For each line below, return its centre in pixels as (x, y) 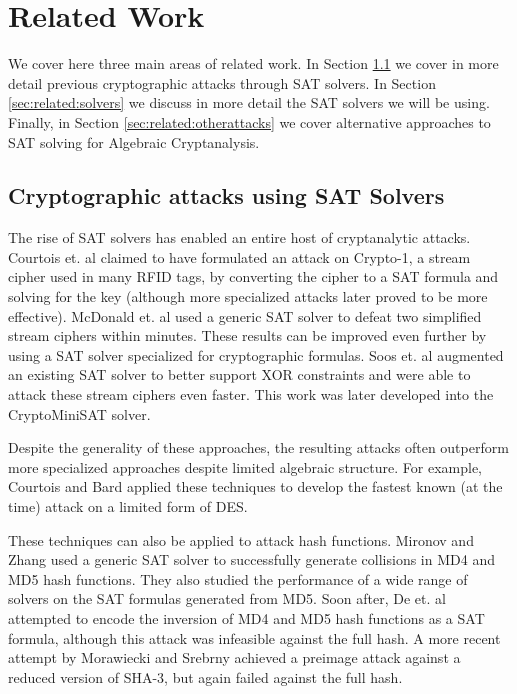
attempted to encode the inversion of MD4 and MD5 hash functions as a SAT (246, 617)
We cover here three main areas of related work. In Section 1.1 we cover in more (253, 63)
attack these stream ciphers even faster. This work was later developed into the (251, 394)
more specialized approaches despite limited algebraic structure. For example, (245, 466)
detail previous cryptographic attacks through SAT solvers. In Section (222, 82)
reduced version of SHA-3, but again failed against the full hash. (205, 676)
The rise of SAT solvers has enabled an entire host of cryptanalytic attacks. (239, 237)
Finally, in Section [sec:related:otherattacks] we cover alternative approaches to (249, 121)
